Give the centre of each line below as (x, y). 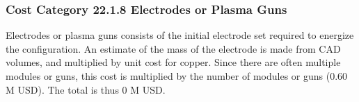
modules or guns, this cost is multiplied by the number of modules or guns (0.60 (177, 76)
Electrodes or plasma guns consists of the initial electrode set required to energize (180, 35)
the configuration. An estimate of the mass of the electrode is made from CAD (173, 48)
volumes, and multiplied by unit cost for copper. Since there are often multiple (173, 62)
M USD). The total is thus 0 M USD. (86, 89)
